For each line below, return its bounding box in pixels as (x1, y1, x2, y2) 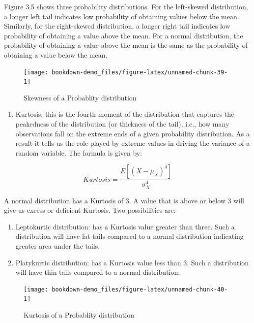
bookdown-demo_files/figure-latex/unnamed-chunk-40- (52, 286, 228, 293)
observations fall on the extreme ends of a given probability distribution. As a (15, 128, 250, 138)
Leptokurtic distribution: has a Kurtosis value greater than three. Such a (15, 221, 235, 231)
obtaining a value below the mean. (4, 49, 108, 60)
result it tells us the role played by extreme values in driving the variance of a (15, 138, 250, 148)
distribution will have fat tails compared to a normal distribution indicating (15, 231, 244, 241)
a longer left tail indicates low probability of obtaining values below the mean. (4, 11, 239, 21)
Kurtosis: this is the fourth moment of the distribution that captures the (15, 109, 234, 119)
